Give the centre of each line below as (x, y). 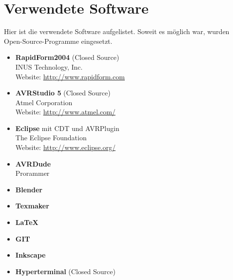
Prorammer (32, 173)
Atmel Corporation (44, 102)
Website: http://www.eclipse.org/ (65, 147)
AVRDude (33, 163)
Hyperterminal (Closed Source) (65, 271)
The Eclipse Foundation (51, 138)
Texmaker (32, 206)
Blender (29, 189)
